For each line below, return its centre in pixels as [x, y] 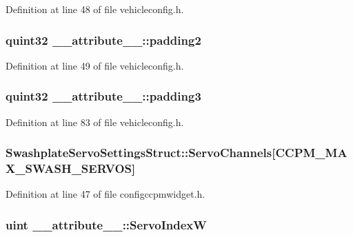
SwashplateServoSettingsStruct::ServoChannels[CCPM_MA [176, 153]
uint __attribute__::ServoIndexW [106, 224]
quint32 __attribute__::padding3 [103, 96]
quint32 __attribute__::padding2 [103, 40]
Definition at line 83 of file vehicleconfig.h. [95, 122]
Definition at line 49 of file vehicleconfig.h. [95, 65]
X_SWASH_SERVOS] [71, 168]
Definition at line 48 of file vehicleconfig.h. [95, 9]
